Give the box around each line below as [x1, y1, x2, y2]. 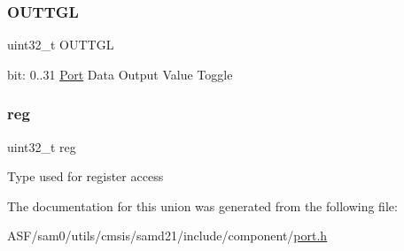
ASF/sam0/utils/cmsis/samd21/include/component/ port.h [7, 226, 328, 245]
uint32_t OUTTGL [7, 35, 114, 54]
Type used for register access [7, 167, 164, 186]
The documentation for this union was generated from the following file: [7, 196, 398, 215]
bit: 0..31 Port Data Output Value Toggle [7, 65, 233, 83]
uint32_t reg [7, 137, 76, 156]
